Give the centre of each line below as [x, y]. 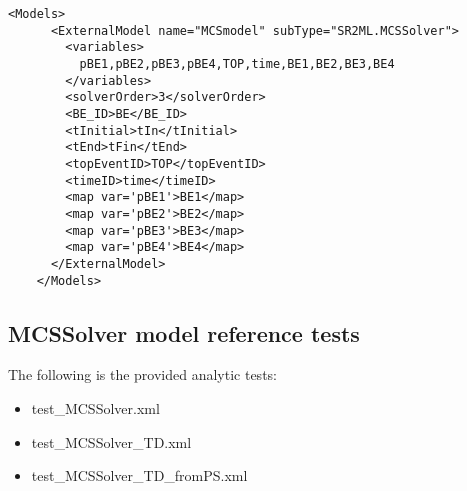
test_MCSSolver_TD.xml [111, 441]
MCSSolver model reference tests [184, 332]
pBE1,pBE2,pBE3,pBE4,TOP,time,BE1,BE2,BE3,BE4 [237, 63]
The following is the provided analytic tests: [142, 374]
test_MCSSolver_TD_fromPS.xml [139, 475]
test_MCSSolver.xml [95, 407]
